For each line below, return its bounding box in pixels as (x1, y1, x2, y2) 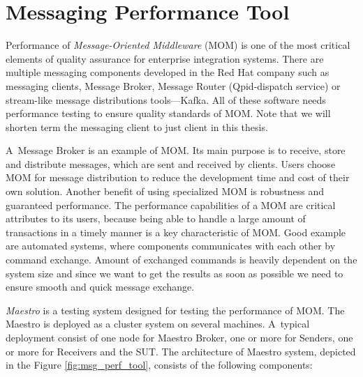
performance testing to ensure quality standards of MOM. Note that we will (6, 106, 331, 121)
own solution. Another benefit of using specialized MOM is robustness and (6, 184, 325, 199)
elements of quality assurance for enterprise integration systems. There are (6, 51, 324, 66)
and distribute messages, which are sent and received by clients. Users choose (6, 156, 336, 171)
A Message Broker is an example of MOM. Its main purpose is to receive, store (6, 143, 346, 157)
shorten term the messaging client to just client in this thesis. (6, 119, 268, 134)
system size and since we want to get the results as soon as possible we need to (6, 266, 343, 280)
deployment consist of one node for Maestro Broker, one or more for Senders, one (6, 330, 353, 344)
